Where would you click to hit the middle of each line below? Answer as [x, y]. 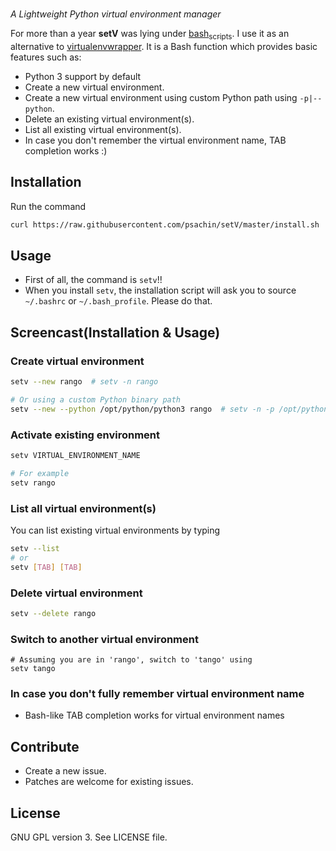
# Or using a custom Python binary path [96, 400]
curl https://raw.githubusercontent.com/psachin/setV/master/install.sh [165, 224]
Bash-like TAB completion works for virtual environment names [154, 715]
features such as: [46, 57]
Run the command [48, 206]
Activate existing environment [85, 435]
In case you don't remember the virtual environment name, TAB [155, 140]
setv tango [33, 669]
